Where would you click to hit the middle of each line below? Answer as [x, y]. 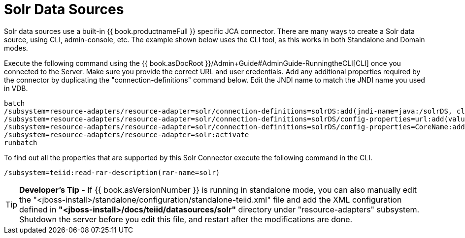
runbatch [21, 142]
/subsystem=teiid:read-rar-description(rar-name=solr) [112, 172]
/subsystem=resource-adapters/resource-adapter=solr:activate [127, 134]
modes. [16, 48]
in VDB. [16, 88]
